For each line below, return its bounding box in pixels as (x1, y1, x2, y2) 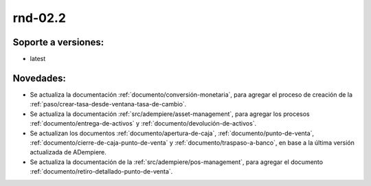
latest (30, 55, 46, 63)
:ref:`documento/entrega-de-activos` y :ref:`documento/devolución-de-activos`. (30, 119, 257, 128)
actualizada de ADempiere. (30, 148, 106, 156)
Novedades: (12, 72, 67, 84)
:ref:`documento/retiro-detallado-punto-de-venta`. (30, 167, 173, 176)
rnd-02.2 (12, 10, 67, 25)
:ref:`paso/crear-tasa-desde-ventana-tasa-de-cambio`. (30, 100, 187, 108)
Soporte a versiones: (12, 36, 104, 48)
